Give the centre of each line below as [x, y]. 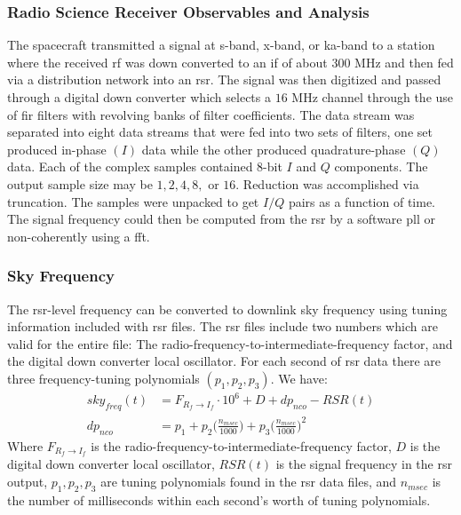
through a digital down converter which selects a [139, 97]
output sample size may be [80, 183]
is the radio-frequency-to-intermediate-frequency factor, [241, 445]
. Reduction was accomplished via [327, 183]
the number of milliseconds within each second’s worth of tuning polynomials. [219, 499]
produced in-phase [57, 149]
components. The [381, 166]
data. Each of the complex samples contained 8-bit [145, 166]
